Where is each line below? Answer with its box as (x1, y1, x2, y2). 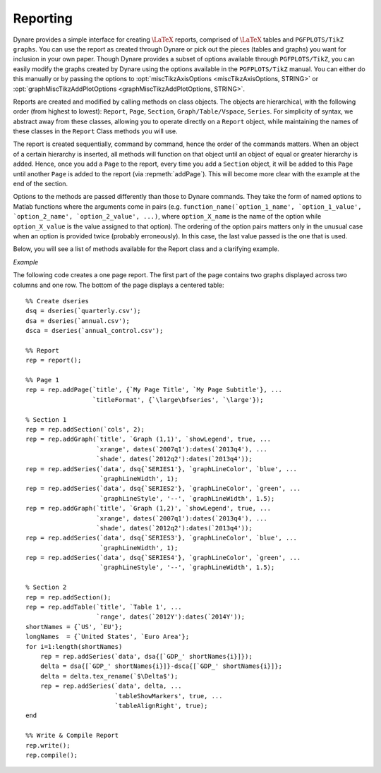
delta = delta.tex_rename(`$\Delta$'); (40, 672, 179, 680)
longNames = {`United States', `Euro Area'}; (25, 633, 190, 641)
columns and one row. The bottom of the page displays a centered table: (13, 281, 225, 289)
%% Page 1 (25, 376, 59, 384)
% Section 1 (25, 415, 67, 423)
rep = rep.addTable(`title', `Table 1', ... (25, 603, 183, 611)
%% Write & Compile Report (25, 731, 119, 740)
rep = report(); (25, 356, 82, 365)
